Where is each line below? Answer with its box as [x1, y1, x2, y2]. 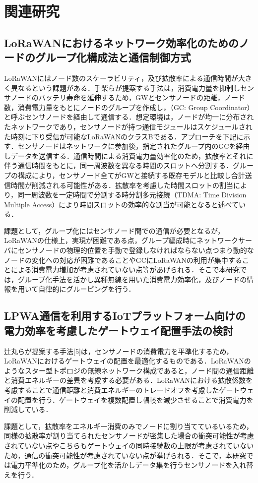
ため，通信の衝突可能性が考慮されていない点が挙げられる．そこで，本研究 [4, 450, 247, 460]
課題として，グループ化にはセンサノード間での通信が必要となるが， [4, 225, 225, 236]
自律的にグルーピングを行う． [38, 284, 135, 294]
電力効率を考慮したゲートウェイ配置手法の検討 [4, 322, 233, 338]
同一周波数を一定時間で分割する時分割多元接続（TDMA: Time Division [17, 189, 247, 200]
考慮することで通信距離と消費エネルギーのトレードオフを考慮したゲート [4, 385, 240, 395]
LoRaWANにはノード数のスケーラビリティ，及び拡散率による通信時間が [4, 72, 238, 83]
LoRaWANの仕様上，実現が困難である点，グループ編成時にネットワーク [4, 235, 238, 245]
